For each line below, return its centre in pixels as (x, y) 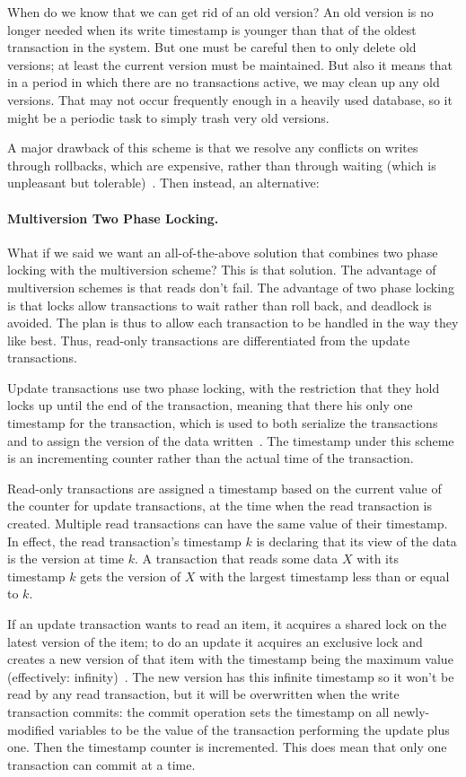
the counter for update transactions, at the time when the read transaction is (220, 506)
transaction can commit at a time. (101, 764)
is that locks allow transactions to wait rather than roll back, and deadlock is (220, 305)
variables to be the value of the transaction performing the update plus (254, 729)
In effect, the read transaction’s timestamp (124, 541)
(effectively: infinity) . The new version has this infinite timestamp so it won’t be (231, 676)
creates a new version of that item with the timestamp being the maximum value (230, 659)
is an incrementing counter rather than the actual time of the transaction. (211, 458)
